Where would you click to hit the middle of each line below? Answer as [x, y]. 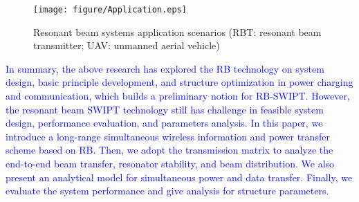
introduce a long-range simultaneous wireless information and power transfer [168, 136]
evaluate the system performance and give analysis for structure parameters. [167, 191]
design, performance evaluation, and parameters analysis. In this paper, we [164, 123]
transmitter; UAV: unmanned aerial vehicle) [127, 45]
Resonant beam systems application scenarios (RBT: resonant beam [177, 31]
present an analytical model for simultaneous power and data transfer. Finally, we [179, 177]
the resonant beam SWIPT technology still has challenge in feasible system [165, 109]
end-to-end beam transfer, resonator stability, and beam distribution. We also [170, 163]
